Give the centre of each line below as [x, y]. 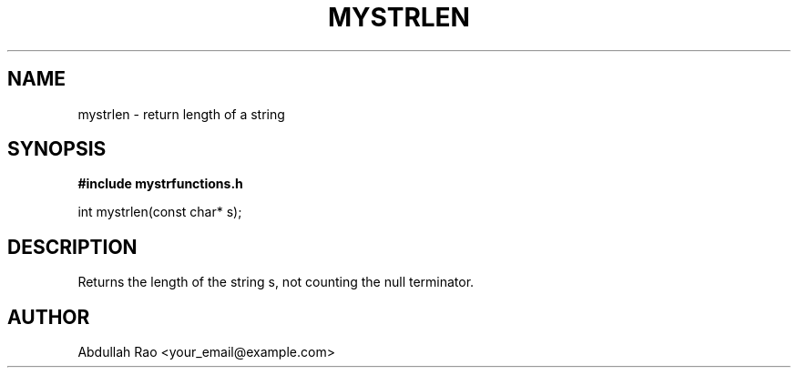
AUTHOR [49, 317]
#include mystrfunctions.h [160, 184]
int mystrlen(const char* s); [160, 212]
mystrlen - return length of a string [181, 114]
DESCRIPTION [72, 247]
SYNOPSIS [57, 149]
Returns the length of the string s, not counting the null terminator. [276, 282]
